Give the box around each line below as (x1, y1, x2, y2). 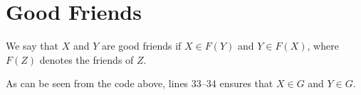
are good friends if (101, 38, 182, 53)
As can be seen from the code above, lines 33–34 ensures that (6, 76, 273, 91)
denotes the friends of (39, 52, 134, 67)
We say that (6, 38, 58, 53)
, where (307, 38, 339, 53)
